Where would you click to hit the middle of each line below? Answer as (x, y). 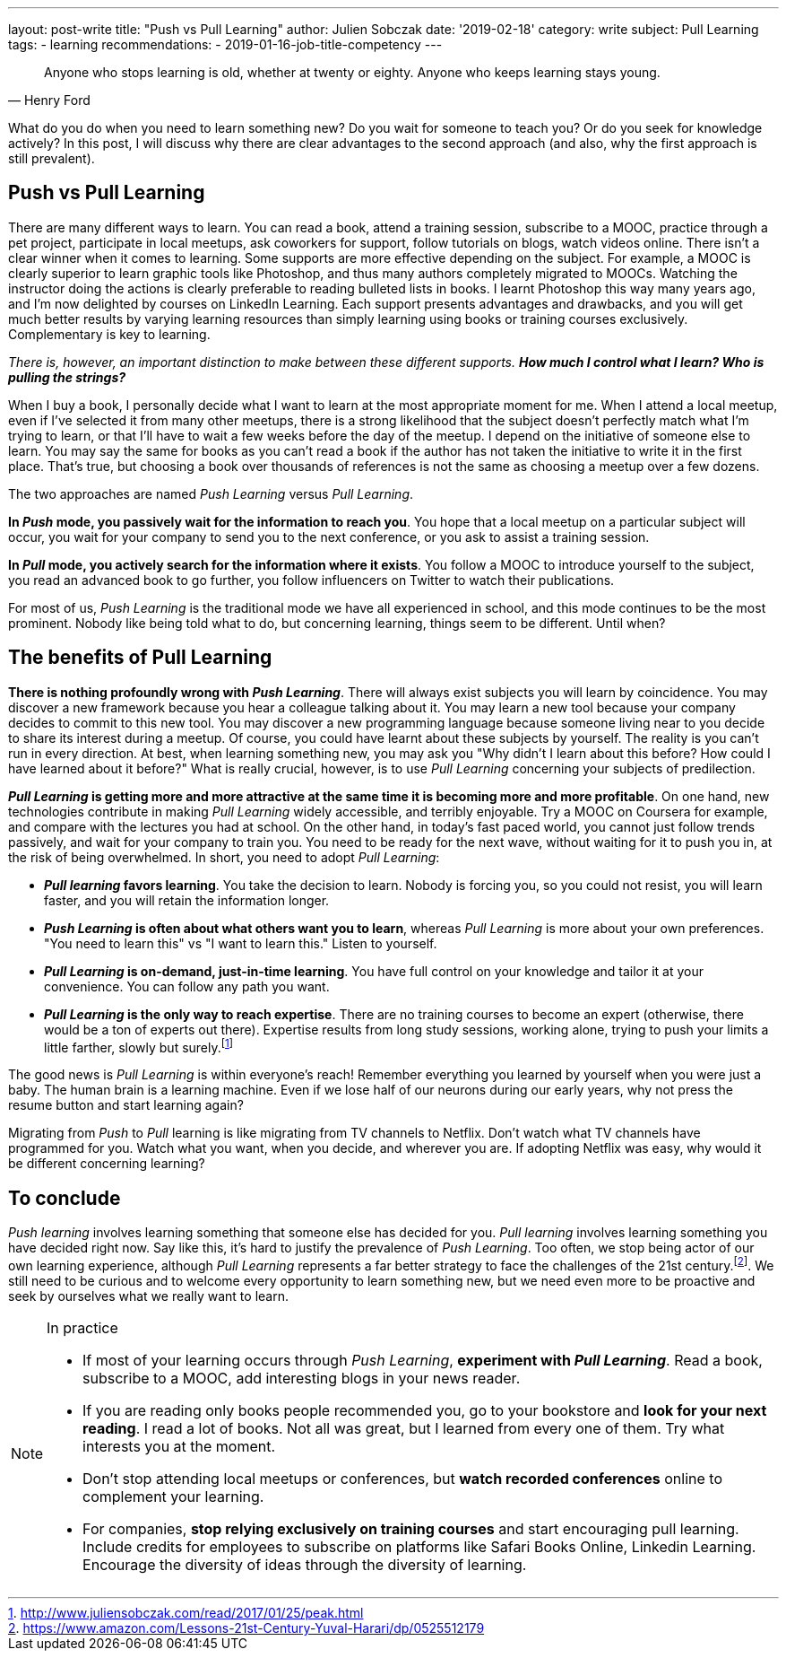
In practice (82, 1327)
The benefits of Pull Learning (140, 658)
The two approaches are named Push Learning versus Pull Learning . (211, 493)
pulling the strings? (67, 377)
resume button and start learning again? (126, 1105)
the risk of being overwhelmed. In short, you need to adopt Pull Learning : (224, 857)
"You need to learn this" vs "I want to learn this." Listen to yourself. (241, 943)
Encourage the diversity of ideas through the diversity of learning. (305, 1564)
